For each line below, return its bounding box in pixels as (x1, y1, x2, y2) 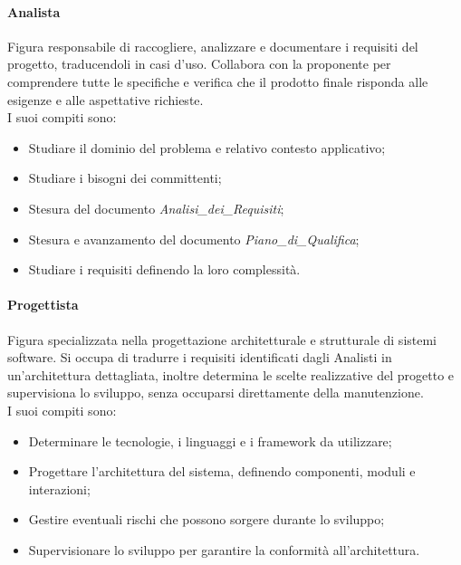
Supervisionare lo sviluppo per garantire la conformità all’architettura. (28, 540, 420, 559)
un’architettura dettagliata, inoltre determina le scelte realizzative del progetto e (7, 365, 455, 384)
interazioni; (28, 479, 91, 498)
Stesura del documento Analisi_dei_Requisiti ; (28, 198, 284, 217)
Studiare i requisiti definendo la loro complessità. (28, 260, 301, 279)
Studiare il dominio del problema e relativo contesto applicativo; (28, 138, 386, 157)
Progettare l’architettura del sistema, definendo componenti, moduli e (28, 462, 416, 481)
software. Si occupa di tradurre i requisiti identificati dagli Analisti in (7, 348, 392, 367)
